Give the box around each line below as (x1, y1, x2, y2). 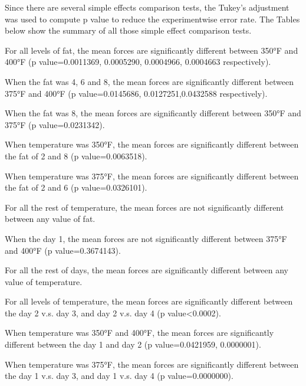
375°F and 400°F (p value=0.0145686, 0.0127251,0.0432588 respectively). (5, 87, 268, 99)
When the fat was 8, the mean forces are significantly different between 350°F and (5, 107, 301, 119)
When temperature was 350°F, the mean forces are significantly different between (5, 138, 299, 151)
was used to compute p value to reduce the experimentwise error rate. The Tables (5, 12, 300, 25)
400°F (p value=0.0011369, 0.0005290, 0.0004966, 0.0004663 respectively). (5, 55, 271, 68)
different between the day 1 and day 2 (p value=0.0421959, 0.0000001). (5, 338, 261, 351)
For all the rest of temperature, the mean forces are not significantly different (5, 201, 284, 213)
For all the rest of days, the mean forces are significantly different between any (5, 264, 288, 276)
